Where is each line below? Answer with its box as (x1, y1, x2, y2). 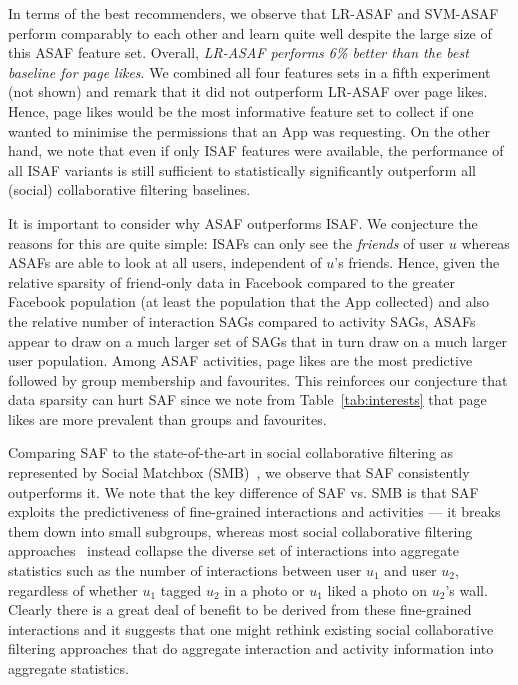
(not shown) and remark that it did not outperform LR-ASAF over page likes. (8, 81, 488, 102)
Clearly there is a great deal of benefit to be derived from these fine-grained (8, 599, 472, 620)
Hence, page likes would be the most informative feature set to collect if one (8, 100, 474, 121)
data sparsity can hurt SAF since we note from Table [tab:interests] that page (8, 389, 487, 410)
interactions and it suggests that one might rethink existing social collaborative (8, 618, 494, 639)
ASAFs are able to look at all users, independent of (8, 252, 322, 273)
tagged (160, 579, 202, 600)
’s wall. (445, 579, 488, 600)
